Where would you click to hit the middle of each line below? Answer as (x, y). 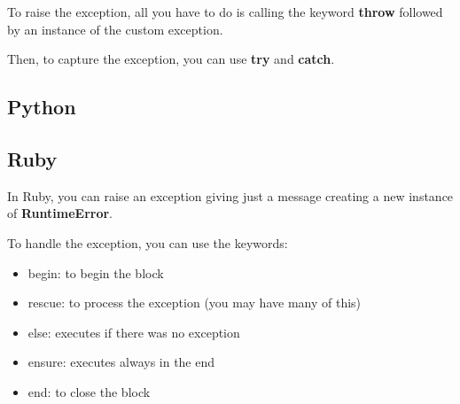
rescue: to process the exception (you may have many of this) (195, 303)
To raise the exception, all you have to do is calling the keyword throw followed (225, 12)
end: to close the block (89, 391)
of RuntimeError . (60, 213)
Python (42, 107)
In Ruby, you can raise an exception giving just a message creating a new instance (230, 195)
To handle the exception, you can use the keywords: (148, 242)
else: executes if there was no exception (134, 332)
